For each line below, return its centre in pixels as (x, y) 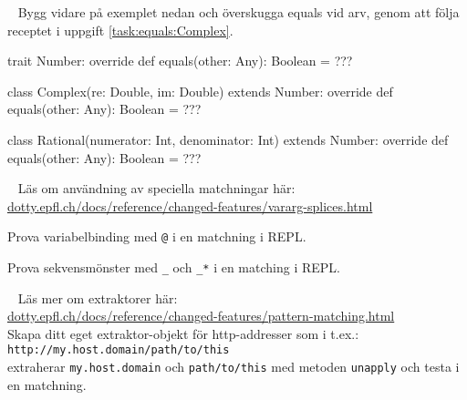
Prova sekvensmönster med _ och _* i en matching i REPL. (174, 267)
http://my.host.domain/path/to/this (119, 350)
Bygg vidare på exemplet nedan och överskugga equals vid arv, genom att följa (239, 12)
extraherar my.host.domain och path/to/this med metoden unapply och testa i (233, 367)
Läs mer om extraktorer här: (98, 297)
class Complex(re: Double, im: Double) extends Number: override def (200, 91)
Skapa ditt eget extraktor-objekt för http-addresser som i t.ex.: (183, 333)
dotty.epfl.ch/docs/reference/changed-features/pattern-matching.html (201, 316)
